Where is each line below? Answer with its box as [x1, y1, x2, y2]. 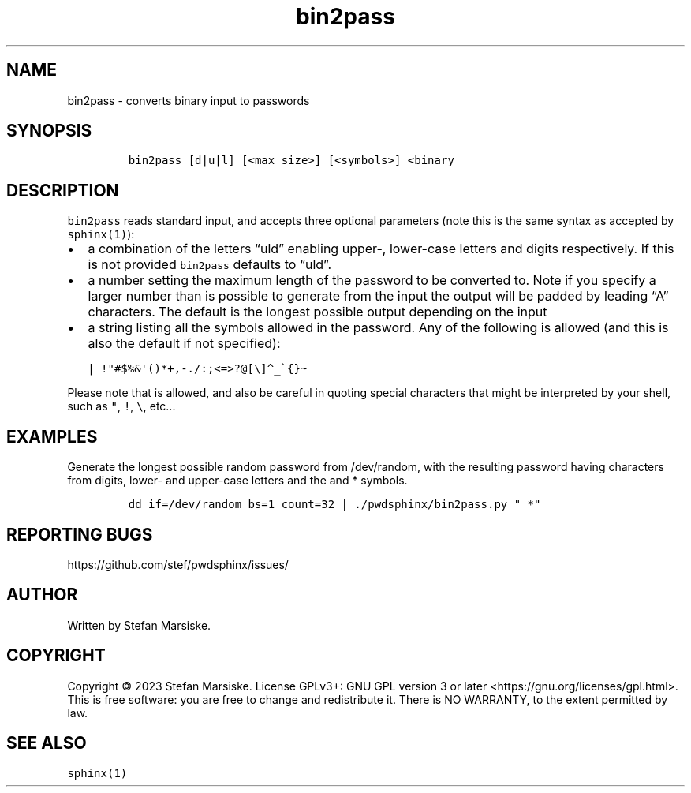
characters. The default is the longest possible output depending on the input [88, 304, 547, 320]
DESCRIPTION [6, 180, 119, 200]
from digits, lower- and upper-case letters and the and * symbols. [67, 473, 408, 488]
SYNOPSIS [6, 121, 92, 141]
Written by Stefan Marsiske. [67, 618, 211, 632]
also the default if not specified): [88, 335, 281, 352]
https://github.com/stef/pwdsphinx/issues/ [67, 557, 289, 571]
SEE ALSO [6, 733, 87, 754]
